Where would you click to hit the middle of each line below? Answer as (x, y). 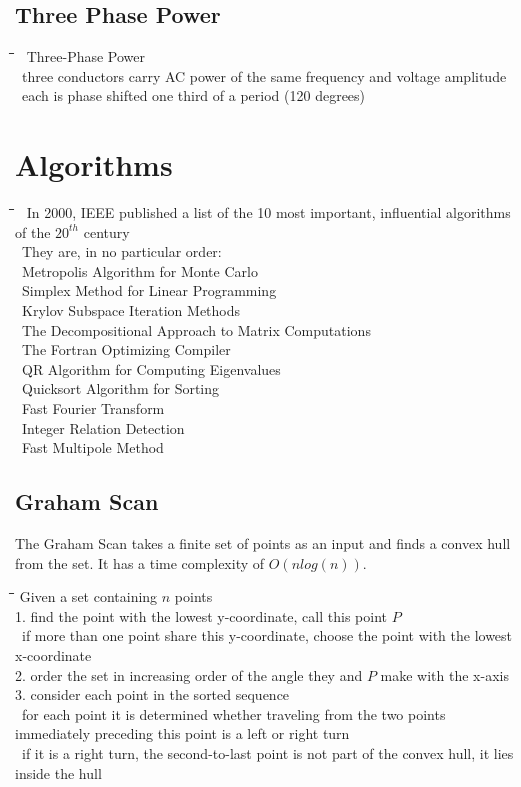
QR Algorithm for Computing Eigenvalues (151, 368)
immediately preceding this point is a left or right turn (182, 733)
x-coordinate (53, 655)
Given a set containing (88, 596)
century (106, 231)
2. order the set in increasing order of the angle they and (189, 674)
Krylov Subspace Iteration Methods (131, 310)
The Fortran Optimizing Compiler (126, 349)
